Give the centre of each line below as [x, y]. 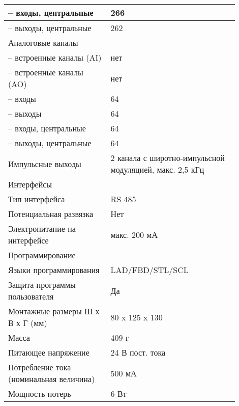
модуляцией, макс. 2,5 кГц [157, 169]
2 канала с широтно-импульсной [168, 158]
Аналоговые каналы [43, 43]
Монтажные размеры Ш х [54, 311]
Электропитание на [42, 228]
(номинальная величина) [52, 379]
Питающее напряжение [49, 352]
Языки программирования [54, 270]
